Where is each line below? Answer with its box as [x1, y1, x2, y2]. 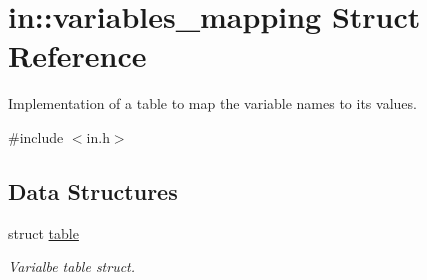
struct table [8, 222, 79, 243]
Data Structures [8, 175, 178, 206]
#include [8, 126, 64, 147]
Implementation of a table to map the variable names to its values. [8, 93, 417, 114]
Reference [8, 35, 147, 76]
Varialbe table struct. [8, 256, 136, 277]
